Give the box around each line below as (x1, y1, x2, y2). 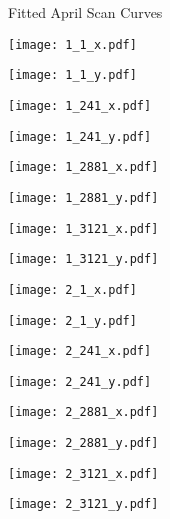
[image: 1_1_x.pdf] (8, 37, 137, 52)
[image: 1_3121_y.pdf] (8, 252, 159, 267)
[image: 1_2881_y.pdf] (8, 190, 159, 205)
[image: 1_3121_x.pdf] (8, 221, 159, 236)
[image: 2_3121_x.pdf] (8, 466, 159, 481)
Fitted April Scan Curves (8, 2, 163, 22)
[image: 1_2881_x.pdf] (8, 160, 159, 175)
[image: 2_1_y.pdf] (8, 313, 137, 328)
